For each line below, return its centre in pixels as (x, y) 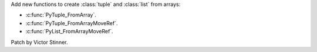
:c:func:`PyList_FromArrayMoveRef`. (70, 32)
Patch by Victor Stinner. (39, 42)
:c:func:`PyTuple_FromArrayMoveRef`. (72, 23)
